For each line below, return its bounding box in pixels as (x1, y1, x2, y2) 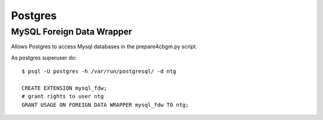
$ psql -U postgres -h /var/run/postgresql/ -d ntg (22, 68, 176, 75)
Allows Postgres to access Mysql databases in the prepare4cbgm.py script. (11, 43, 197, 50)
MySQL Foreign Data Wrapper (11, 26, 132, 37)
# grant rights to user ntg (22, 93, 104, 100)
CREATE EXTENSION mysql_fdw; (22, 84, 107, 91)
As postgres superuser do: (11, 54, 77, 61)
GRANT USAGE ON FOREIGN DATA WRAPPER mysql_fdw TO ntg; (22, 101, 189, 108)
